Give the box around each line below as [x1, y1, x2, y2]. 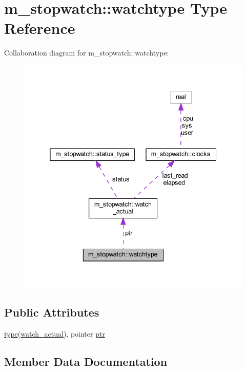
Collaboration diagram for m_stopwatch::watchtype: [4, 47, 169, 58]
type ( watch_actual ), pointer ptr [4, 328, 105, 339]
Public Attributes [4, 304, 99, 320]
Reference [4, 17, 75, 39]
